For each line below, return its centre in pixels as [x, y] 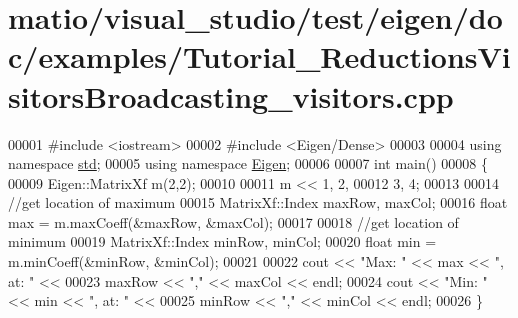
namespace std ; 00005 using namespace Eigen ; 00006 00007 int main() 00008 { [248, 163]
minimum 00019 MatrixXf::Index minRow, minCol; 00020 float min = [222, 241]
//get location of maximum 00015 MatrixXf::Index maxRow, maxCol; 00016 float [258, 202]
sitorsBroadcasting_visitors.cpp [231, 95]
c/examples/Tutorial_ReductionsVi [259, 56]
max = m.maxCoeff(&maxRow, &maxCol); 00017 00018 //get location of [233, 221]
